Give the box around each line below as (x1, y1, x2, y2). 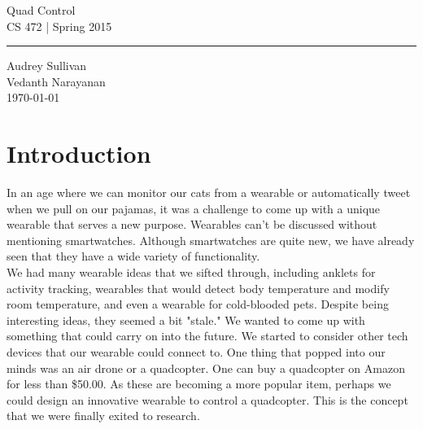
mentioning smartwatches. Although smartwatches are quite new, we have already (7, 231, 415, 248)
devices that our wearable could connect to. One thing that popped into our (7, 344, 386, 361)
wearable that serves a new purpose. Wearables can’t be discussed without (7, 216, 377, 233)
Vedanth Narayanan (7, 72, 106, 90)
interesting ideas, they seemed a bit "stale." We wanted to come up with (7, 311, 365, 328)
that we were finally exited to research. (7, 407, 200, 424)
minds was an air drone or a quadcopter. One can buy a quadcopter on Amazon (7, 359, 405, 376)
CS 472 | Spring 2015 (7, 17, 112, 34)
